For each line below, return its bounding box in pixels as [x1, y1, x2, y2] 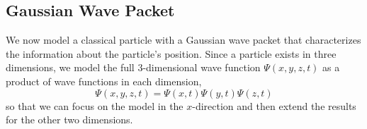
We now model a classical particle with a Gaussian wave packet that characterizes [6, 32, 361, 47]
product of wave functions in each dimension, [6, 73, 202, 88]
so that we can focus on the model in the [6, 98, 183, 113]
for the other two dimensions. [6, 112, 133, 127]
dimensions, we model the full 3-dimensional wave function [6, 60, 261, 75]
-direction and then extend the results [192, 98, 356, 113]
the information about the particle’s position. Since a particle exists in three [6, 46, 337, 61]
